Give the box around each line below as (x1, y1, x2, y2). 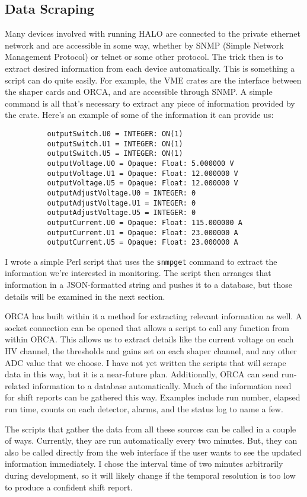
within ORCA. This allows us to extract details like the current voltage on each (5, 333, 294, 345)
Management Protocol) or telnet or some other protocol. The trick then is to (5, 50, 283, 63)
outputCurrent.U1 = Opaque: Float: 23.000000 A (47, 228, 238, 237)
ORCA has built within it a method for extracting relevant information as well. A (5, 310, 302, 322)
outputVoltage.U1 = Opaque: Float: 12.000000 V (47, 169, 238, 178)
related (5, 379, 30, 392)
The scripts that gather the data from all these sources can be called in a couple (5, 422, 296, 435)
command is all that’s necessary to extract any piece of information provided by (5, 97, 295, 109)
